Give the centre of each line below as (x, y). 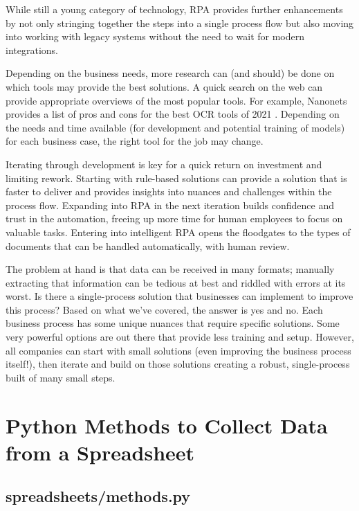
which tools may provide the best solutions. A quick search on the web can (164, 86)
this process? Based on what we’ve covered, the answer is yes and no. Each (164, 309)
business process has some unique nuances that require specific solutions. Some (173, 323)
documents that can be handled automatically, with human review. (148, 245)
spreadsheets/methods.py (98, 496)
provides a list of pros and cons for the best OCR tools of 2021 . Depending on (173, 114)
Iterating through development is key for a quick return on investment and (164, 164)
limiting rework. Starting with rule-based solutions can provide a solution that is (176, 178)
